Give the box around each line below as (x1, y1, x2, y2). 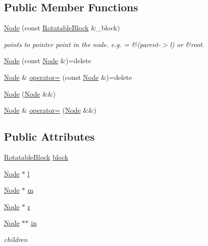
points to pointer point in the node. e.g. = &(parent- (4, 39, 161, 49)
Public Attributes (4, 129, 95, 144)
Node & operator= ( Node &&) (4, 105, 96, 115)
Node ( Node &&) (4, 88, 56, 98)
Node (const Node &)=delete (4, 55, 92, 66)
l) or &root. (169, 39, 205, 49)
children (4, 234, 28, 244)
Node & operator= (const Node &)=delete (4, 72, 132, 82)
